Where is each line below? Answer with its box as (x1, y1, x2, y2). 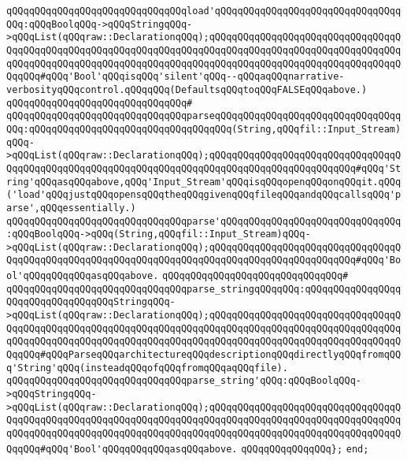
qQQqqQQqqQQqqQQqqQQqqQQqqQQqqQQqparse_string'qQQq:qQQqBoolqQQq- (6, 375, 362, 387)
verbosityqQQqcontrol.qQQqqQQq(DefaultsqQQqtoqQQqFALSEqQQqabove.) (6, 84, 368, 95)
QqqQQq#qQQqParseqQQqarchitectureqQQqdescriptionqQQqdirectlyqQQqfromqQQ (6, 349, 401, 361)
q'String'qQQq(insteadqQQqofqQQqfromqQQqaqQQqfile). (6, 362, 288, 374)
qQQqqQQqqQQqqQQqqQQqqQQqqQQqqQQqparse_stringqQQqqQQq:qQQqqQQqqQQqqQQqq (6, 283, 401, 295)
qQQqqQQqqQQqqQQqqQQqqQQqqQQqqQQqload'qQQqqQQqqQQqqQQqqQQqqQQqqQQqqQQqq (6, 6, 401, 17)
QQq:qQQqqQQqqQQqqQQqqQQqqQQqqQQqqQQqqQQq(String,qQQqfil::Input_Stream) (6, 123, 401, 135)
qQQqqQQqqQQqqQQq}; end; (241, 443, 369, 455)
